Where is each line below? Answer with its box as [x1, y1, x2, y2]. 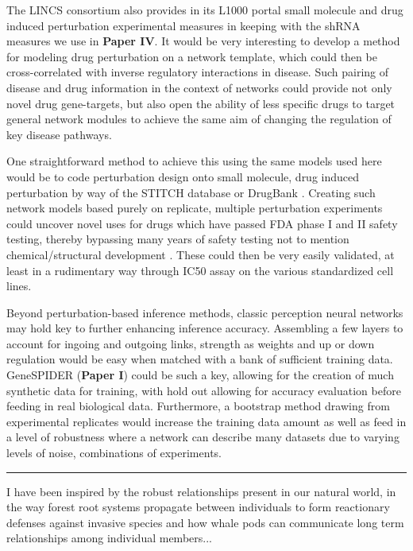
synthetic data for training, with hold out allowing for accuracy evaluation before [6, 382, 401, 398]
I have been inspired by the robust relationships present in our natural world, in [6, 483, 396, 499]
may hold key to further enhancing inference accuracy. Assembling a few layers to [6, 320, 403, 336]
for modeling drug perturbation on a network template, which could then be [6, 48, 377, 64]
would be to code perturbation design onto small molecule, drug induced [6, 168, 360, 184]
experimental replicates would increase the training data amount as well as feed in [6, 413, 407, 429]
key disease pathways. [6, 126, 112, 142]
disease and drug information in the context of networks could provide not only [6, 79, 392, 95]
